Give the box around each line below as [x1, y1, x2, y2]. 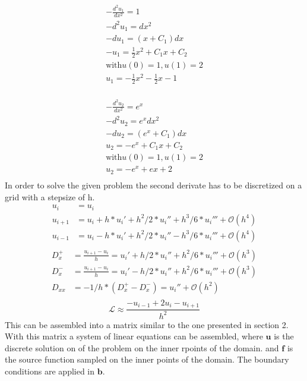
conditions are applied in [5, 365, 95, 377]
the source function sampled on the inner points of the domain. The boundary [5, 353, 289, 366]
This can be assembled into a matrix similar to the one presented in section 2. [5, 318, 289, 330]
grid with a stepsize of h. [5, 190, 95, 203]
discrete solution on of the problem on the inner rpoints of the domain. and [5, 341, 279, 354]
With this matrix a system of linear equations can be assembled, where [5, 330, 263, 342]
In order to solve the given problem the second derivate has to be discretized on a [5, 178, 302, 191]
